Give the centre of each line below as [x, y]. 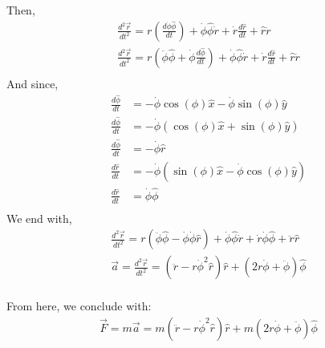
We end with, [39, 218]
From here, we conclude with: [79, 306]
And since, [32, 83]
